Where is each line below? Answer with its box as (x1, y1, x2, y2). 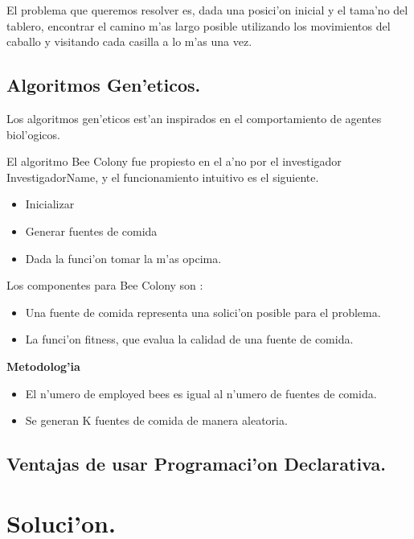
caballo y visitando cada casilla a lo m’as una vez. (6, 33, 252, 50)
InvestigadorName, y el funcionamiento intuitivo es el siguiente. (6, 168, 319, 185)
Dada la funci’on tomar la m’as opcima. (25, 249, 222, 266)
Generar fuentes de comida (25, 222, 158, 239)
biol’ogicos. (6, 125, 60, 142)
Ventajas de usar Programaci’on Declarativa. (6, 451, 386, 476)
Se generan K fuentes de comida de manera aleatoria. (25, 412, 288, 429)
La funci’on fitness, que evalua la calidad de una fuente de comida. (25, 331, 354, 348)
